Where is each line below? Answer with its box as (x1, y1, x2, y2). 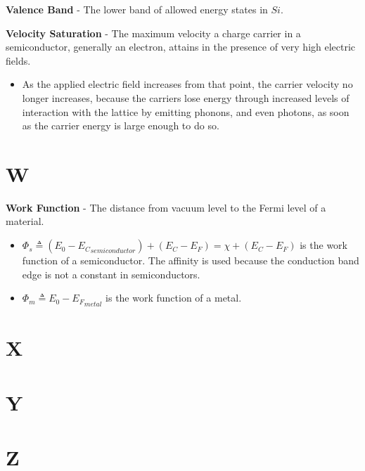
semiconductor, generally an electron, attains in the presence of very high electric (6, 39, 356, 54)
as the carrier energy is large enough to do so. (22, 118, 219, 133)
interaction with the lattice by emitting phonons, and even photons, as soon (22, 104, 350, 119)
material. (6, 214, 44, 228)
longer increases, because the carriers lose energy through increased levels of (22, 90, 350, 105)
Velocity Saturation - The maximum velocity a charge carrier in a (6, 25, 301, 40)
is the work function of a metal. (105, 290, 242, 305)
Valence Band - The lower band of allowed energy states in (6, 2, 268, 16)
